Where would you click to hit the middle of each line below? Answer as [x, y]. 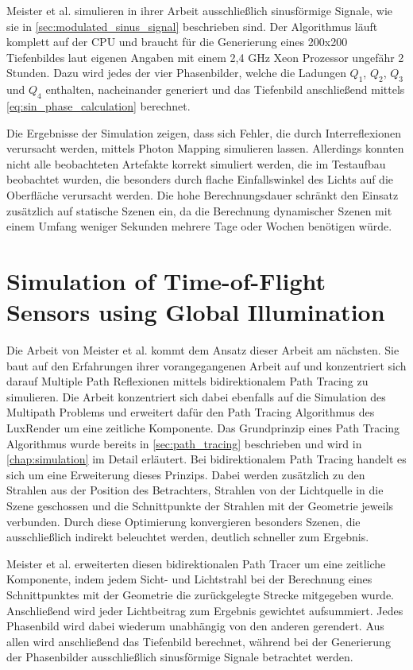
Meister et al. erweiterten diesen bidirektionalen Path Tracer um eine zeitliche [196, 563]
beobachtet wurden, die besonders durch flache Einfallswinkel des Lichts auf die [200, 179]
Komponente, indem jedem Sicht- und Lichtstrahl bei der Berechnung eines [189, 579]
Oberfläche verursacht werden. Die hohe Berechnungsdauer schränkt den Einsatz [203, 194]
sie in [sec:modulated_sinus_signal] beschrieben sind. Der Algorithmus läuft [192, 26]
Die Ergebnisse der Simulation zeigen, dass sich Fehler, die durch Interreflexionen [204, 132]
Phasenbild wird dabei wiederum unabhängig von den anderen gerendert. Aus [195, 626]
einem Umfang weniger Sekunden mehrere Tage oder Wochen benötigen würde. [199, 226]
